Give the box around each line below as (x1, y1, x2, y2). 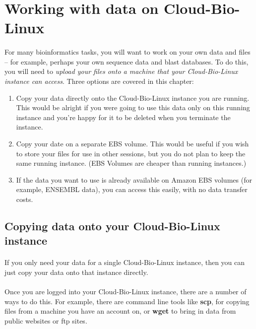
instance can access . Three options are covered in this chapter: (4, 75, 194, 86)
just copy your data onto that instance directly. (4, 266, 148, 277)
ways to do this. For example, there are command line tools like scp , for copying (4, 296, 250, 306)
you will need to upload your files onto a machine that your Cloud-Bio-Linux (4, 66, 238, 76)
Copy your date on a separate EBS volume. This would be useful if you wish (16, 138, 249, 148)
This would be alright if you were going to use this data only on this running (16, 102, 250, 113)
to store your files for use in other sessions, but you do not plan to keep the (16, 148, 246, 158)
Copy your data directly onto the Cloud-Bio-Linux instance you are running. (16, 92, 250, 103)
